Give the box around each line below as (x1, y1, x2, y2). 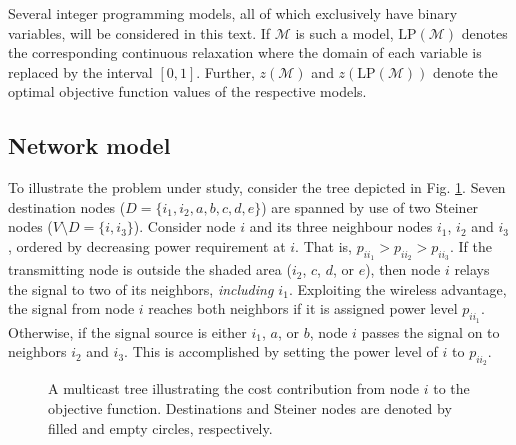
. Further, (196, 61, 255, 82)
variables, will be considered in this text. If (8, 22, 271, 43)
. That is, (295, 235, 352, 256)
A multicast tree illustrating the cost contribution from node (48, 378, 420, 399)
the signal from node (8, 298, 135, 319)
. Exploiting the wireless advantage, (288, 278, 507, 299)
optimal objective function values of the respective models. (8, 81, 367, 102)
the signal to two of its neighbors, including (8, 278, 274, 299)
